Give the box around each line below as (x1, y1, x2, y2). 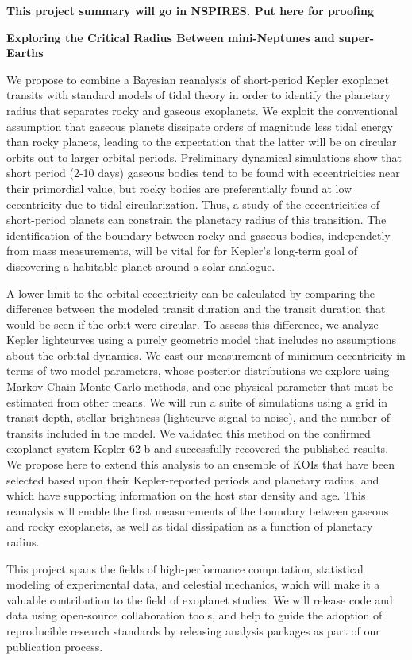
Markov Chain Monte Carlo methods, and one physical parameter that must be (6, 378, 394, 395)
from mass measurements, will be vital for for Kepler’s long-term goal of (6, 242, 357, 259)
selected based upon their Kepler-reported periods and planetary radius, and (6, 471, 379, 488)
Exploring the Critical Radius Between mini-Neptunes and (6, 29, 335, 45)
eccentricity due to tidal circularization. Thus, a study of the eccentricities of (6, 195, 380, 212)
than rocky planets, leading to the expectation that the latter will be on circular (6, 133, 397, 150)
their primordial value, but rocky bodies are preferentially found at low (6, 179, 352, 196)
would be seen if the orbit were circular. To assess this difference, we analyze (6, 315, 379, 332)
